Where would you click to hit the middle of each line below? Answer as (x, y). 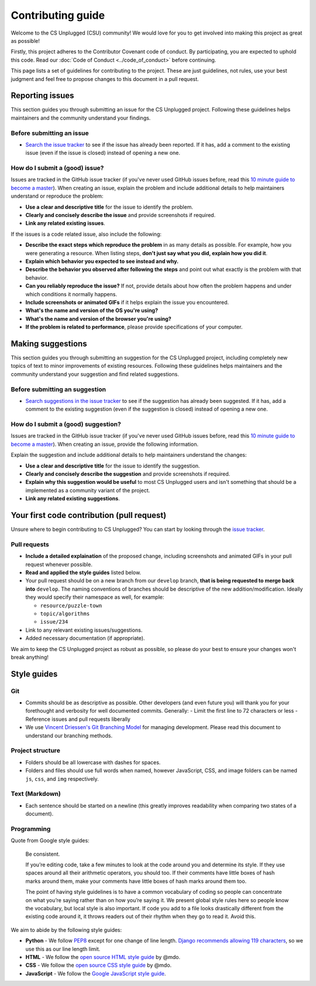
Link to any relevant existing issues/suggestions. (84, 630)
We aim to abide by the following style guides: (66, 930)
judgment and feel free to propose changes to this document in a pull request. (105, 79)
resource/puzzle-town (71, 605)
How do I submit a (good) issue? (57, 168)
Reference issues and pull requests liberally (78, 719)
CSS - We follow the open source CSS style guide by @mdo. (99, 965)
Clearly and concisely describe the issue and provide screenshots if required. (121, 215)
